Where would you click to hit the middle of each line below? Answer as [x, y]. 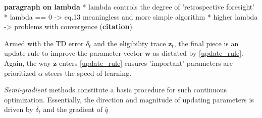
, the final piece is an [206, 43]
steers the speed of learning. [88, 73]
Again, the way [28, 63]
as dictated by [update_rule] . [198, 53]
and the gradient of [73, 109]
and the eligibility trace [130, 43]
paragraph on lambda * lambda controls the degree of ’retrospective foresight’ [129, 7]
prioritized [20, 73]
